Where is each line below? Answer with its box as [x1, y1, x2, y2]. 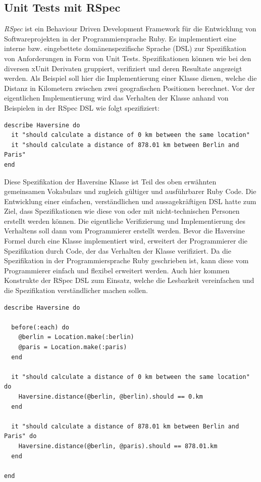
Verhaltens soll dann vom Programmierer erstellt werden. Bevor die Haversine [4, 225, 245, 236]
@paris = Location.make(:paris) [18, 344, 127, 351]
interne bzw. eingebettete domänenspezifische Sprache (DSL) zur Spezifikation [4, 43, 246, 54]
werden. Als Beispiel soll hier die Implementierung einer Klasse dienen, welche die [4, 73, 257, 83]
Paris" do [4, 432, 37, 440]
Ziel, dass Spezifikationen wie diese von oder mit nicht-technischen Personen [4, 206, 240, 216]
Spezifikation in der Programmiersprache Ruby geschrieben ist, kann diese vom [4, 255, 249, 266]
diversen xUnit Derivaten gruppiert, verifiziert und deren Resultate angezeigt [4, 63, 242, 73]
